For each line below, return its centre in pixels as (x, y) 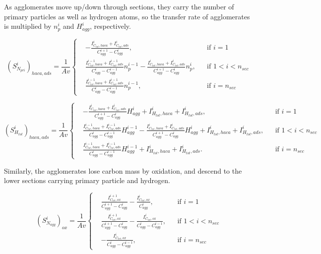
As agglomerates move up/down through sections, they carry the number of (119, 6)
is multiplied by (28, 26)
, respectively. (110, 26)
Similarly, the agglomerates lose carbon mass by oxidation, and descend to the (123, 170)
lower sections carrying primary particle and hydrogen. (87, 180)
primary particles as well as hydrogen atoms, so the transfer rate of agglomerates (127, 16)
